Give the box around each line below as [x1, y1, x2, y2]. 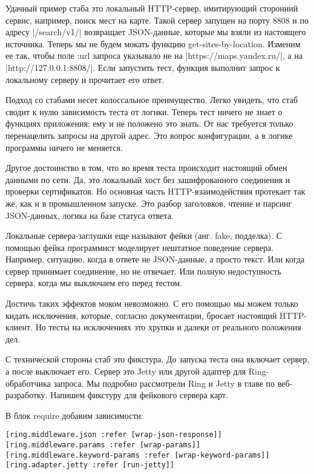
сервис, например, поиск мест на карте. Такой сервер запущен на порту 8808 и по [5, 13, 309, 26]
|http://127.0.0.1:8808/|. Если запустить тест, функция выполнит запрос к [5, 61, 280, 73]
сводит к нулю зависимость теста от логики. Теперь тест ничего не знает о [5, 105, 283, 118]
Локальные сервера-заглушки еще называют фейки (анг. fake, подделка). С [5, 229, 283, 242]
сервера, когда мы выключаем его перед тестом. [5, 276, 182, 289]
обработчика [5, 376, 51, 389]
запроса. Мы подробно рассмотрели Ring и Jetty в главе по [53, 376, 275, 389]
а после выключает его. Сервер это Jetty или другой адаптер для [5, 365, 246, 378]
